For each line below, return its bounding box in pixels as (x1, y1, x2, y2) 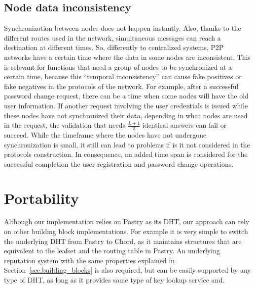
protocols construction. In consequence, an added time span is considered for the (4, 149, 248, 159)
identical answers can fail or (142, 120, 227, 130)
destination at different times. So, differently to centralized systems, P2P (4, 42, 224, 52)
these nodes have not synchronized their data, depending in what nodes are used (4, 110, 248, 120)
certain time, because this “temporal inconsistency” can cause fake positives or (4, 71, 242, 82)
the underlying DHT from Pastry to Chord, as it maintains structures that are (4, 236, 242, 246)
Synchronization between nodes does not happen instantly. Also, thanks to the (4, 23, 241, 33)
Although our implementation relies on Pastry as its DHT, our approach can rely (4, 216, 250, 227)
